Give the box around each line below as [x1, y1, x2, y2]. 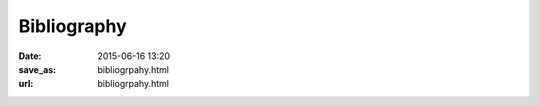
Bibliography [18, 15, 127, 37]
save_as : [18, 63, 57, 75]
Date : [18, 50, 42, 62]
